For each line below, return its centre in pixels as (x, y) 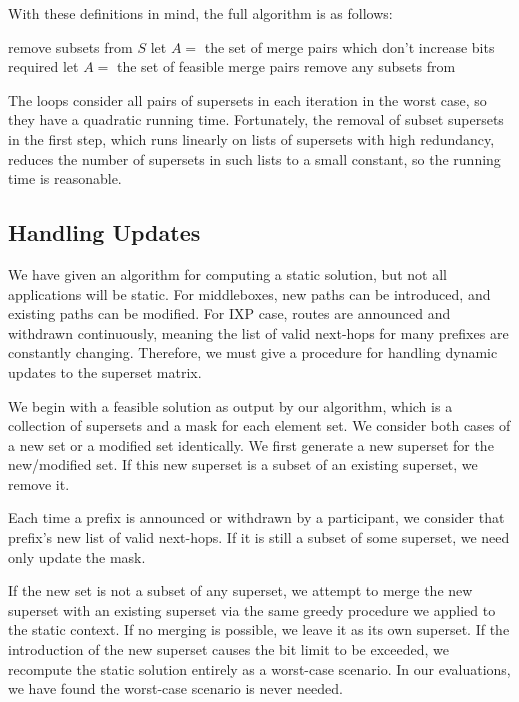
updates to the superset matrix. (105, 371)
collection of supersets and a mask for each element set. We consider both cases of (259, 425)
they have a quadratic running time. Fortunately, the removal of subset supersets (256, 119)
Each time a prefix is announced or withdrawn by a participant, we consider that (256, 517)
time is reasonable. (65, 178)
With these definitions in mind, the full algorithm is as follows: (200, 13)
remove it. (39, 483)
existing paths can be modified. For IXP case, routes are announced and (229, 313)
